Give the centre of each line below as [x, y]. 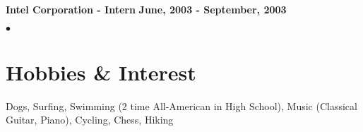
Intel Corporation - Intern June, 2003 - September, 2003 [146, 9]
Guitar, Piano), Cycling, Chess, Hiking [90, 120]
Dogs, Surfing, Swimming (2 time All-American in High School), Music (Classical [181, 106]
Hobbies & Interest [101, 72]
